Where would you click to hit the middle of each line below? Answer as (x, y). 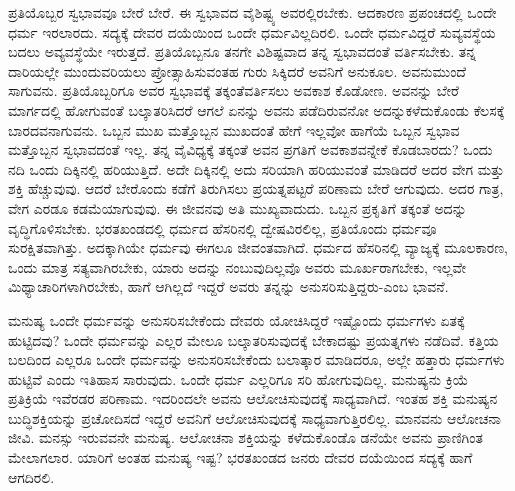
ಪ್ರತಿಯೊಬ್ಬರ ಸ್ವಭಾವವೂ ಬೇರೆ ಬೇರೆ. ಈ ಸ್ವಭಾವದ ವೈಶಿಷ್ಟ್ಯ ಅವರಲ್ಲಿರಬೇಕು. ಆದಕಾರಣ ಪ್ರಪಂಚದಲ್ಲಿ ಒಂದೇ (252, 12)
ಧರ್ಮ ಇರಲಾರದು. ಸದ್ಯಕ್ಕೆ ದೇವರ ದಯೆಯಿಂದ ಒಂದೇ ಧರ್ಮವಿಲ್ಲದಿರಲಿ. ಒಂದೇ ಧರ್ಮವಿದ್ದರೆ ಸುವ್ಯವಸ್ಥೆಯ (252, 31)
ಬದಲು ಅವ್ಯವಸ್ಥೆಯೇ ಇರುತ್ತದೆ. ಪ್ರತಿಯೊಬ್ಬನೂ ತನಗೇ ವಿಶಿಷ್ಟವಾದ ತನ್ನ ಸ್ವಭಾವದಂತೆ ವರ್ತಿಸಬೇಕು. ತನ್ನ (242, 51)
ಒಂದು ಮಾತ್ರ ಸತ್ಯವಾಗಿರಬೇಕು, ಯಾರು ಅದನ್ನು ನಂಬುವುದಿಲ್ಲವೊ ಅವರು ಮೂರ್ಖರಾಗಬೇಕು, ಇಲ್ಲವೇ (237, 266)
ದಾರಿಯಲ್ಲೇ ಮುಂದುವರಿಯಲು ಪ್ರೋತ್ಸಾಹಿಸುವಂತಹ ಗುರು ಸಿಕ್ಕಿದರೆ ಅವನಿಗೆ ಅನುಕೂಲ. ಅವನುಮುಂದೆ (237, 70)
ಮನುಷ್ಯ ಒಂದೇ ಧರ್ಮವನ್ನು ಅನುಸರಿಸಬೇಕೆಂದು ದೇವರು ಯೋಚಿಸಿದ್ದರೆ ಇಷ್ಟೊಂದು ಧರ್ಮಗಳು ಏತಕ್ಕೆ (236, 319)
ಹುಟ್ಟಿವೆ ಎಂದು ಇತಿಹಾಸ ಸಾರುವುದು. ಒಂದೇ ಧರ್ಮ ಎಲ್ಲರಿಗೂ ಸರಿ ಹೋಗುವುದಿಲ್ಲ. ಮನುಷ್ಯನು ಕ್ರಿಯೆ (238, 378)
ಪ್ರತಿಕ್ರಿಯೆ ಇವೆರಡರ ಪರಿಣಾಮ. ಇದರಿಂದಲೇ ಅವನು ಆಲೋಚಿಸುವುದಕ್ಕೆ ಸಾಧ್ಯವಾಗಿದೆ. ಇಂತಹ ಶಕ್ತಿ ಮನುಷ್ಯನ (253, 398)
